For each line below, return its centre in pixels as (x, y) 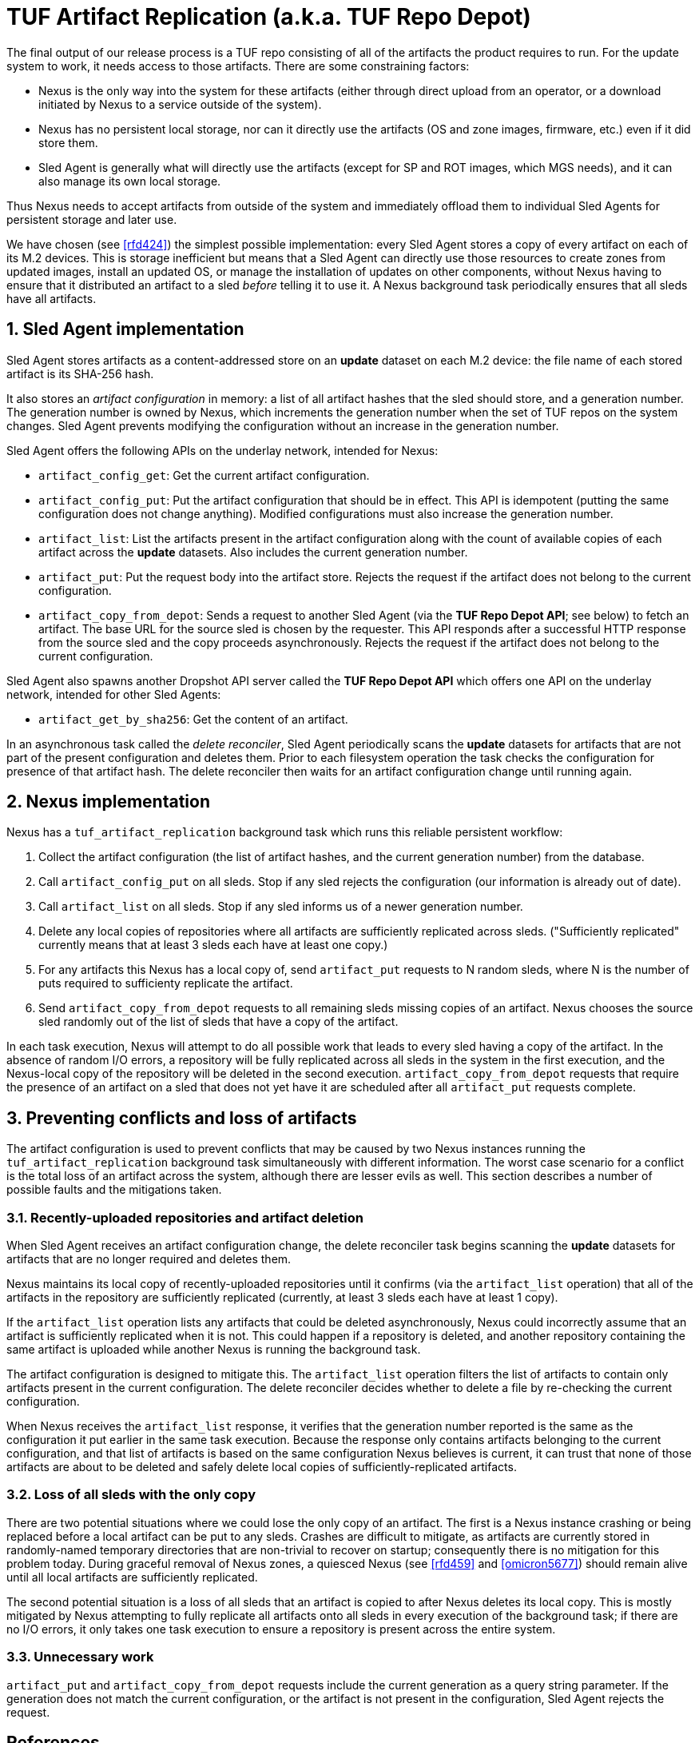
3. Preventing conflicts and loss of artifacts (182, 1118)
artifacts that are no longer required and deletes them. (149, 1259)
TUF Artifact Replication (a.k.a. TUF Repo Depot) (269, 17)
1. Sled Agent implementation (125, 329)
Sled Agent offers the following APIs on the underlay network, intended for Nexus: (222, 450)
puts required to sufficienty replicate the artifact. (166, 983)
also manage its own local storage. (130, 181)
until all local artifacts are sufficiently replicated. (132, 1577)
